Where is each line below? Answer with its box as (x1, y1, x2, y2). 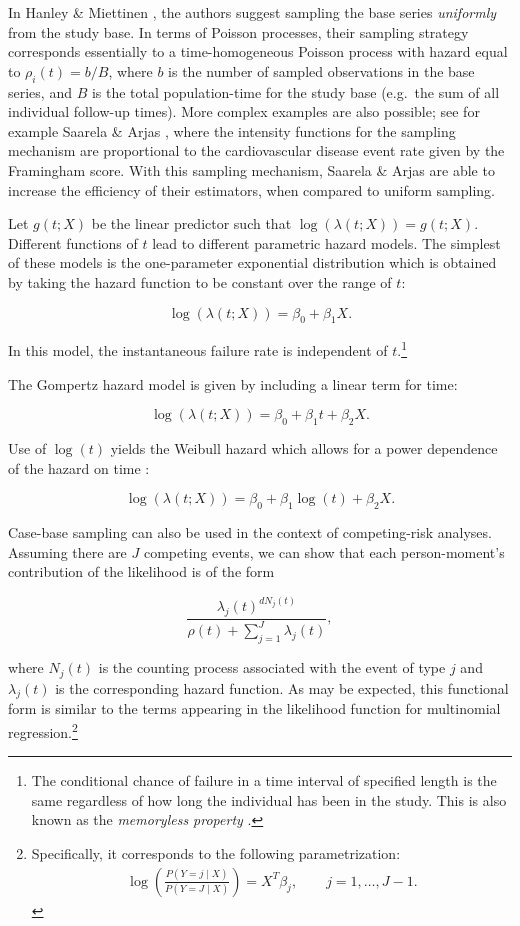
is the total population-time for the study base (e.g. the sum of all (91, 81, 500, 102)
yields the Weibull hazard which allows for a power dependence (110, 437, 498, 458)
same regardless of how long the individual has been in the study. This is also (31, 789, 507, 810)
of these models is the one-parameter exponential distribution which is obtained (8, 252, 497, 273)
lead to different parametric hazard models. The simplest (152, 232, 501, 253)
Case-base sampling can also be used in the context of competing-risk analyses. (8, 521, 492, 542)
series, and (8, 81, 72, 102)
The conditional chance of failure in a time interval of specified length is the (31, 770, 497, 791)
